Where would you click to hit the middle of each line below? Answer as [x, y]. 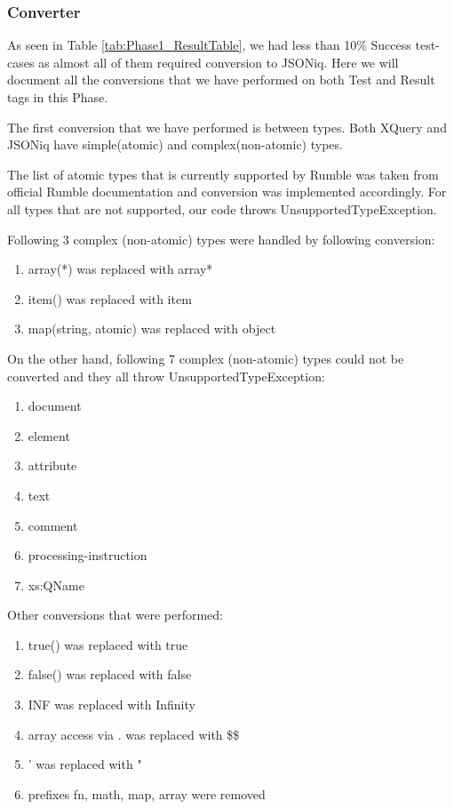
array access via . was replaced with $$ [134, 734]
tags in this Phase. [58, 97]
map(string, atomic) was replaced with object [152, 328]
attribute [52, 465]
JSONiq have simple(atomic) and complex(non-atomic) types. [175, 144]
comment [53, 525]
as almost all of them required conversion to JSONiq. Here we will [219, 62]
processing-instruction [88, 555]
